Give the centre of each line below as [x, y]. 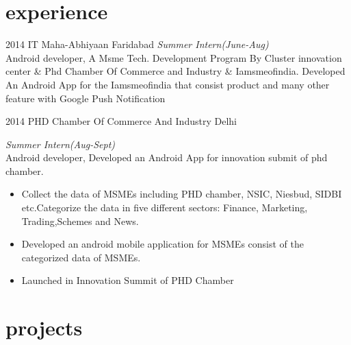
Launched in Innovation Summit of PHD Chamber [128, 280]
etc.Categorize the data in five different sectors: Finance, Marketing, [165, 207]
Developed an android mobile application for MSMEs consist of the [162, 244]
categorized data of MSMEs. [81, 257]
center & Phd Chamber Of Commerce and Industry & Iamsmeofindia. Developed [175, 71]
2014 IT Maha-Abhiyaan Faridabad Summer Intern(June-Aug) [137, 44]
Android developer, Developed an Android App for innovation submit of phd [167, 157]
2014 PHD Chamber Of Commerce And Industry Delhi [121, 121]
